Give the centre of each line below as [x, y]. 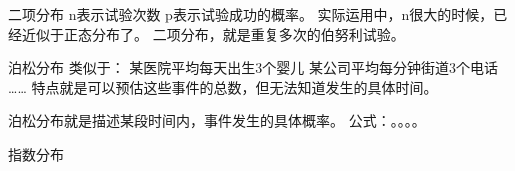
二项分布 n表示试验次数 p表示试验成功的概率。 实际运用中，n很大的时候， [251, 14]
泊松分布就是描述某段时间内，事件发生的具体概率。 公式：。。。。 [217, 120]
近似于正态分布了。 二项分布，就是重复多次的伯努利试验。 [213, 33]
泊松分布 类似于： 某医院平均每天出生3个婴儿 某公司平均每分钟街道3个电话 [253, 67]
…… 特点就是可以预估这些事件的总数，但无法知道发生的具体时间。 [223, 86]
